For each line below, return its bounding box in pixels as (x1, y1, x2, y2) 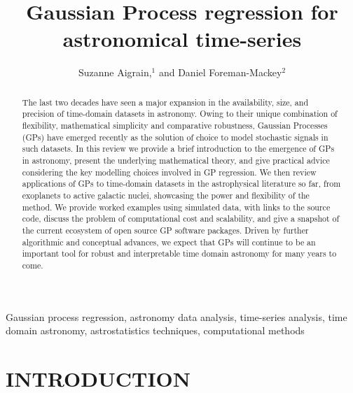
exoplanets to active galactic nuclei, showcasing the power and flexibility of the (22, 189, 310, 201)
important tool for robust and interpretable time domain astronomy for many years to (22, 248, 337, 259)
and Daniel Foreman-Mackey (158, 65, 282, 80)
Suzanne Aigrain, (78, 65, 152, 80)
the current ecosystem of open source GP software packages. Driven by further (22, 224, 309, 236)
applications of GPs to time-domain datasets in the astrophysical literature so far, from (22, 178, 341, 190)
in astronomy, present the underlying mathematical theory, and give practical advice (22, 154, 330, 166)
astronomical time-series (62, 24, 302, 53)
